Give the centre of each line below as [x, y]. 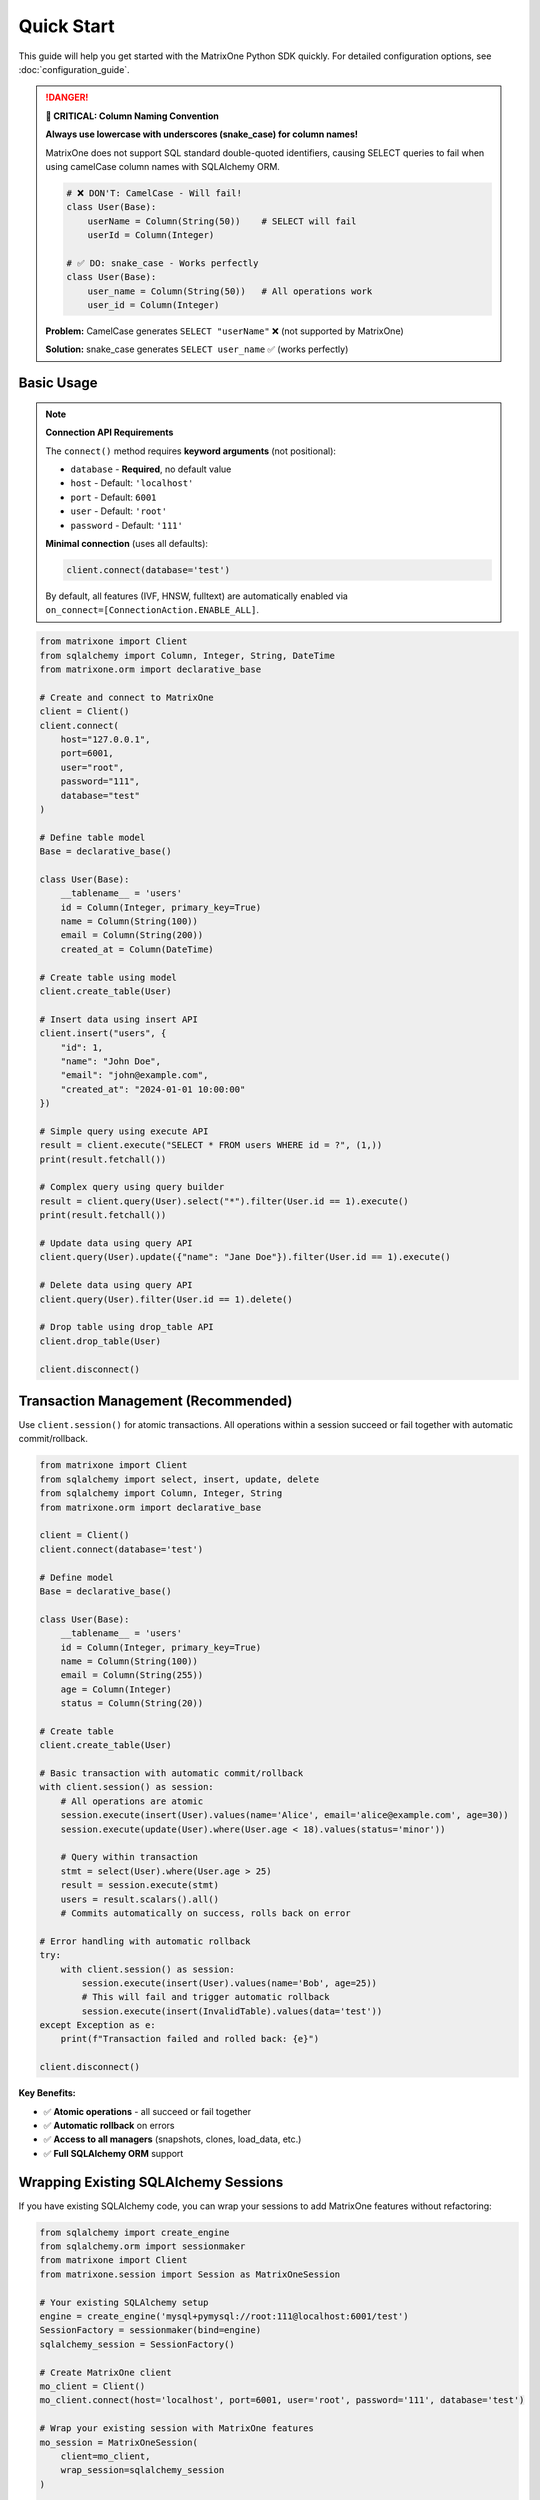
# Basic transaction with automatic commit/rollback [171, 1773]
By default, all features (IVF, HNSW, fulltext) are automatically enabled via [197, 596]
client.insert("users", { [103, 1033]
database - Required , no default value [151, 469]
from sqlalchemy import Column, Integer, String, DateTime [187, 655]
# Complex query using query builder [132, 1187]
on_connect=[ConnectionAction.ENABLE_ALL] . [152, 610]
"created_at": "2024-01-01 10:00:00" [153, 1089]
